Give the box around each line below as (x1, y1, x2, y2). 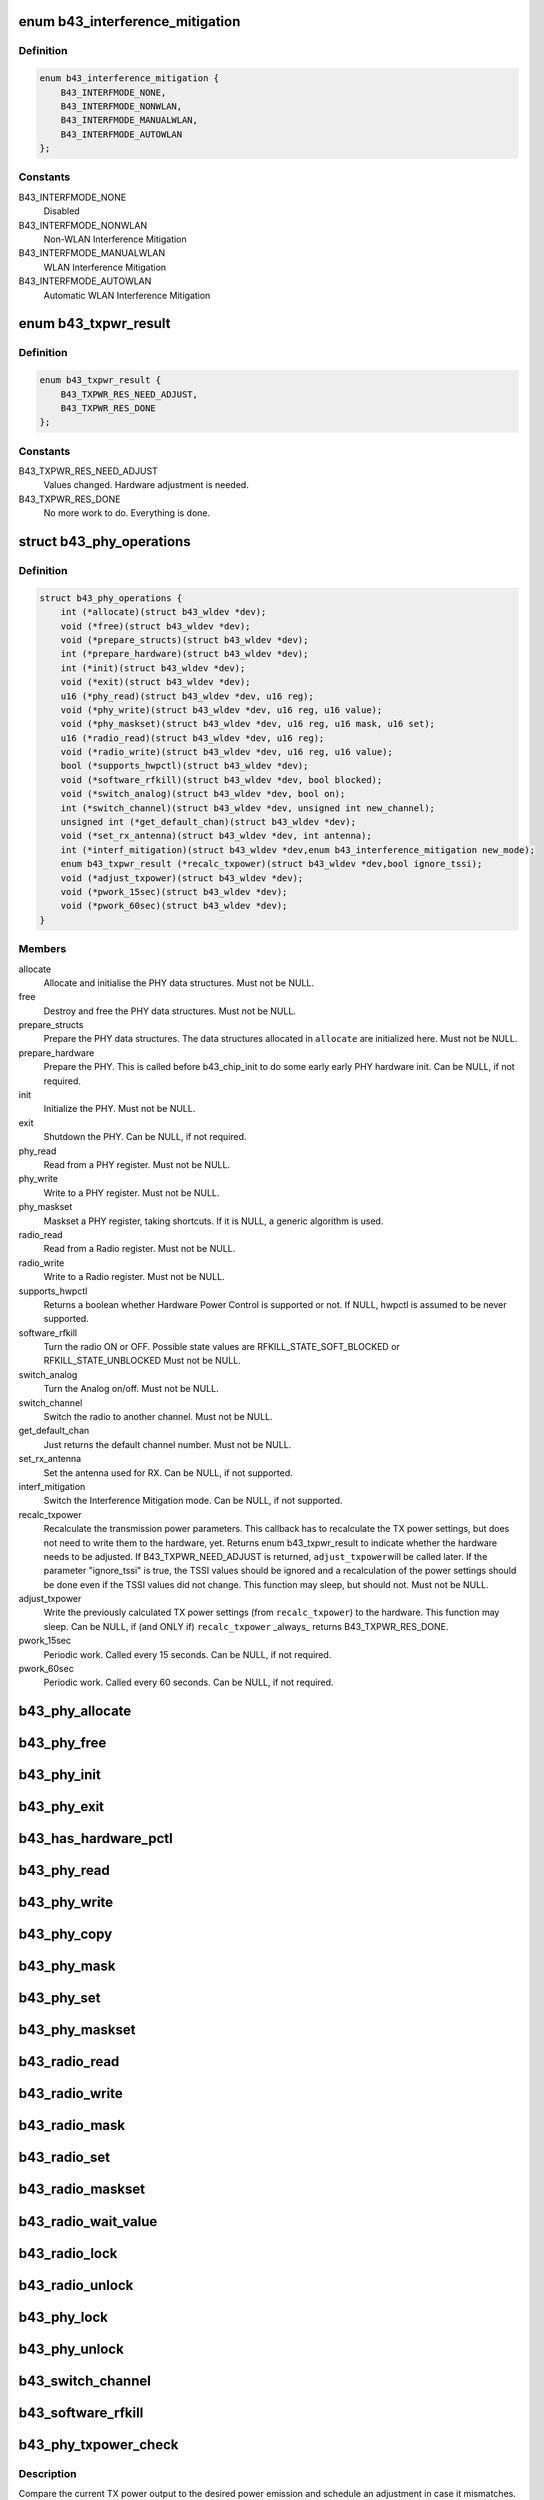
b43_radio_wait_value (18, 2213, 158, 2230)
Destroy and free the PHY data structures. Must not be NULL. (43, 1005, 297, 1017)
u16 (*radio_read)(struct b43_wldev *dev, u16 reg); (60, 732, 325, 744)
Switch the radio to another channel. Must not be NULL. (43, 1411, 274, 1423)
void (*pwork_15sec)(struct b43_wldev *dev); (60, 886, 288, 897)
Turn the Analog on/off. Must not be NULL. (43, 1383, 219, 1395)
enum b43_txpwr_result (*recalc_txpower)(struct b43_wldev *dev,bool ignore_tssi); (60, 858, 483, 870)
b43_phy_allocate (18, 1703, 132, 1720)
